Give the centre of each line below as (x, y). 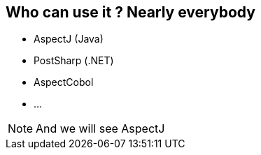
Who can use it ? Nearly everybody (130, 12)
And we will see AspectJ (100, 129)
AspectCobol (64, 82)
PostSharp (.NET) (74, 61)
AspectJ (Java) (69, 39)
